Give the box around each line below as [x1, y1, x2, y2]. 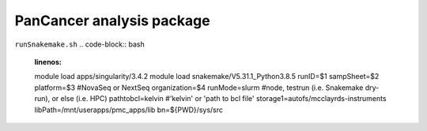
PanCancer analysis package [14, 12, 210, 29]
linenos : [34, 57, 62, 66]
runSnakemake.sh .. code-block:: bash [14, 39, 145, 49]
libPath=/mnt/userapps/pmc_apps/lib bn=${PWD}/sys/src [34, 105, 224, 114]
